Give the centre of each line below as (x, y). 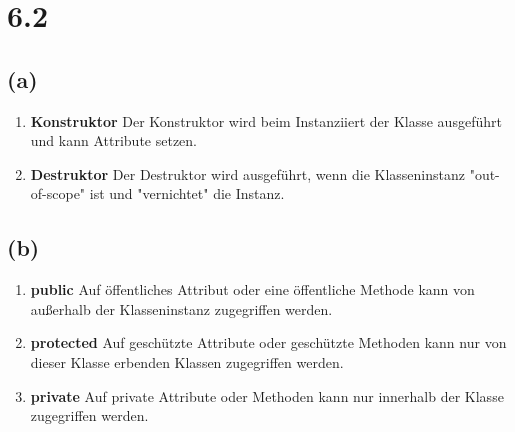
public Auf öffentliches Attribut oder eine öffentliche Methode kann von (252, 289)
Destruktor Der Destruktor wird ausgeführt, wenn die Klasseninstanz (247, 173)
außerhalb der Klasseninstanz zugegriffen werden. (181, 308)
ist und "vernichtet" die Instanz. (187, 193)
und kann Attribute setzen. (113, 140)
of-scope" (58, 193)
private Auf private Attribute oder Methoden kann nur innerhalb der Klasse (267, 395)
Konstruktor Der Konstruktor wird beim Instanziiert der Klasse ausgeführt (266, 120)
